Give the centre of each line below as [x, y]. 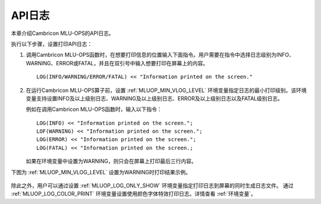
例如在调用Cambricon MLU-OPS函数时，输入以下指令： [94, 109]
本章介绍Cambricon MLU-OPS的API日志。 [62, 33]
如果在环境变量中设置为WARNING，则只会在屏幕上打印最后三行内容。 [111, 161]
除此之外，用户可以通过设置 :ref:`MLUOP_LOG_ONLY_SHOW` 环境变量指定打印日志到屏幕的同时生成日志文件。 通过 [152, 186]
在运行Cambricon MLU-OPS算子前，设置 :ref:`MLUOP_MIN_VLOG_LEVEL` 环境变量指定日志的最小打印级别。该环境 [166, 90]
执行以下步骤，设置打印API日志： [52, 44]
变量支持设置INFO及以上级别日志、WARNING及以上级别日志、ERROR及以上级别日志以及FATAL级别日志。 [155, 98]
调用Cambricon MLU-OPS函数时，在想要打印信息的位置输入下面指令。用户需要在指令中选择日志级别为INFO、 [160, 55]
